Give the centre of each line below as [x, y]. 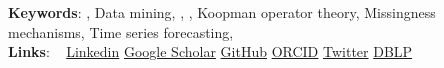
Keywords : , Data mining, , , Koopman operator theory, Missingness [222, 12]
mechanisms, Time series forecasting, [121, 31]
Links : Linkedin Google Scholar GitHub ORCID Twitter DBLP [210, 51]
